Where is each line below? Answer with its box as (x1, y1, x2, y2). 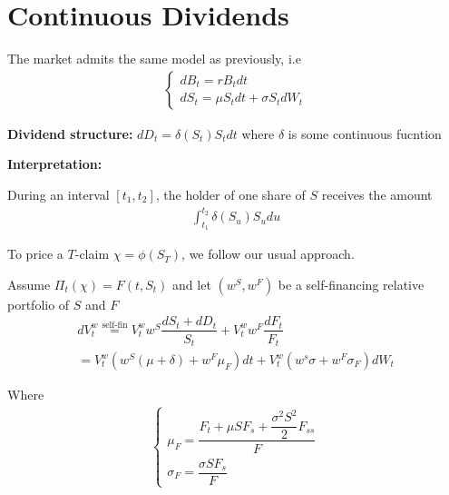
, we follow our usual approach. (181, 244, 355, 263)
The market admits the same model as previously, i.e (7, 49, 301, 68)
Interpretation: (7, 154, 102, 173)
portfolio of (7, 294, 70, 313)
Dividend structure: (7, 124, 133, 143)
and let (172, 274, 211, 293)
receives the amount (321, 184, 433, 203)
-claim (74, 244, 110, 263)
